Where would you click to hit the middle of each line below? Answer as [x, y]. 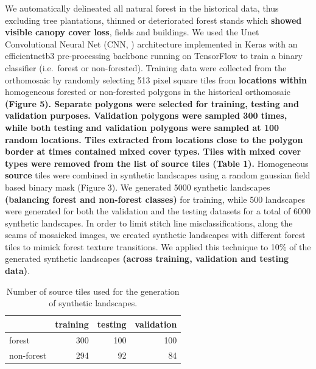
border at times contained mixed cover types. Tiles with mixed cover [153, 151]
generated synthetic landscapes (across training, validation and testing [147, 258]
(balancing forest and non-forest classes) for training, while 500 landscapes [155, 199]
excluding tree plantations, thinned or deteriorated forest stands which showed [153, 20]
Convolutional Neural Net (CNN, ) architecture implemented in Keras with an [151, 44]
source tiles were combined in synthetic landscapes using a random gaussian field [158, 175]
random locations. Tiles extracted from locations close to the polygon [154, 139]
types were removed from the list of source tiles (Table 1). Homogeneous [157, 163]
